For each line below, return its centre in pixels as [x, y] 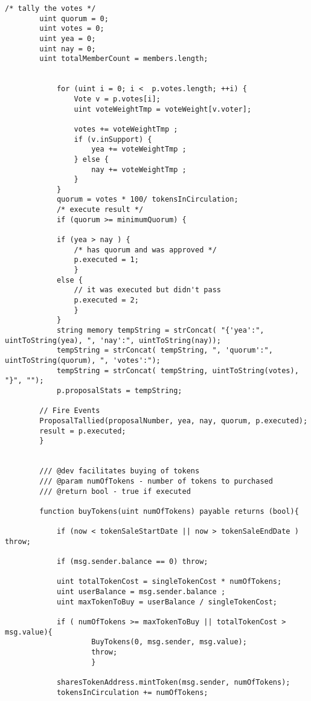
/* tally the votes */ [50, 8]
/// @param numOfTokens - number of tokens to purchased [156, 481]
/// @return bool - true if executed [115, 491]
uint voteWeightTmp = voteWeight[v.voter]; [163, 109]
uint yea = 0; [68, 38]
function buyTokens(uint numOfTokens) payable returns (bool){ [169, 511]
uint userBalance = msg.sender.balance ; [141, 592]
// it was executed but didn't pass [147, 290]
